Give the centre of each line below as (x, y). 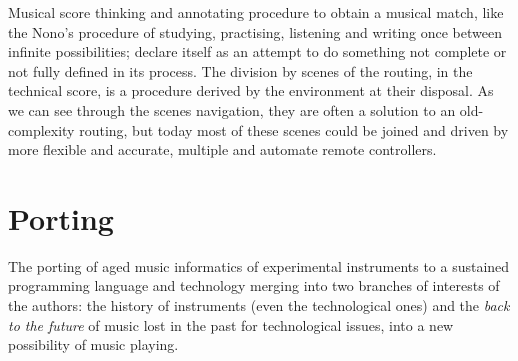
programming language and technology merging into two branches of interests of (254, 285)
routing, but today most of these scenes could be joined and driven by (294, 129)
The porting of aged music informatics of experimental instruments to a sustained (259, 265)
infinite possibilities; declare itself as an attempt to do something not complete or (257, 51)
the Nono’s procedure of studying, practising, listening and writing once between (255, 31)
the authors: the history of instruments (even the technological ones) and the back (259, 305)
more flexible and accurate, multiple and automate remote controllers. (222, 149)
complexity (41, 129)
